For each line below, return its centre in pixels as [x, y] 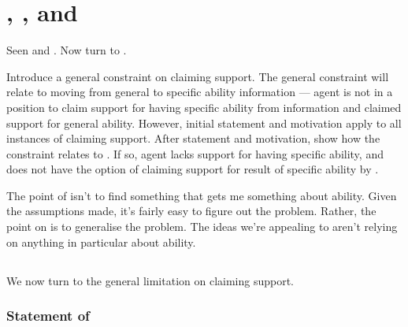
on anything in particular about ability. [101, 242]
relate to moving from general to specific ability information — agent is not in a [200, 92]
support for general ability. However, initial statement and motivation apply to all [204, 123]
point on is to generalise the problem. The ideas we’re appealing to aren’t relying [202, 227]
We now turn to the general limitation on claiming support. [150, 280]
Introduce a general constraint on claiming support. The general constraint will [198, 76]
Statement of [48, 316]
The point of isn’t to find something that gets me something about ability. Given [202, 195]
